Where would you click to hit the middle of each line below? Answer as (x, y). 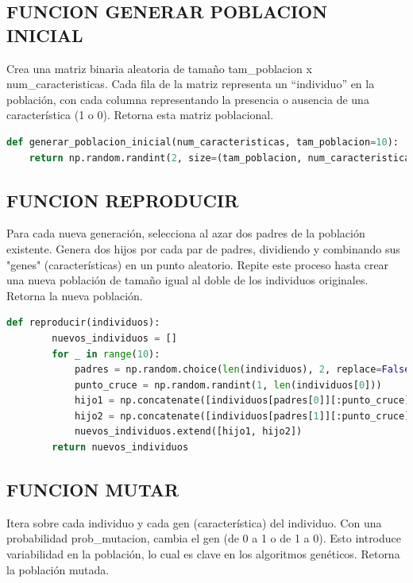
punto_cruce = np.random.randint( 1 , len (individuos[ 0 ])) (228, 385)
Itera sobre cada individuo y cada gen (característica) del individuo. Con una (194, 522)
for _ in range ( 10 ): (106, 354)
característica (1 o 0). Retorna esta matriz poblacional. (140, 115)
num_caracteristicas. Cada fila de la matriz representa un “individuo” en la (191, 84)
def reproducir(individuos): (83, 323)
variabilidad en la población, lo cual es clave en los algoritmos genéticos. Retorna (203, 554)
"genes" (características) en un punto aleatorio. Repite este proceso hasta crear (198, 264)
